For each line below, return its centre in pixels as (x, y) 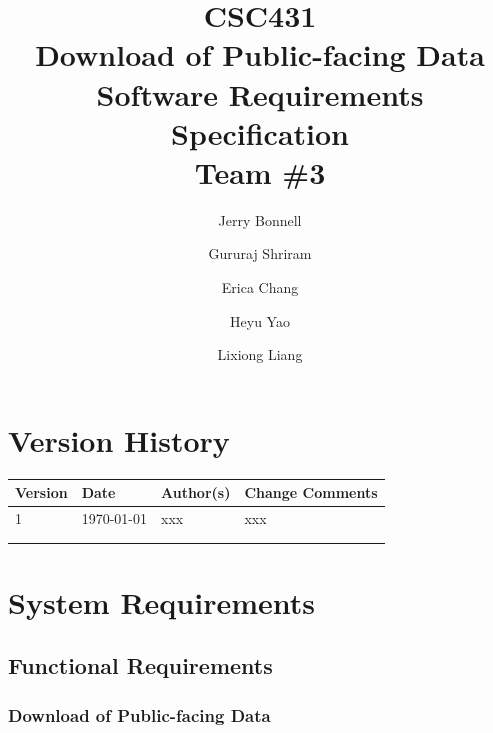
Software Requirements (260, 93)
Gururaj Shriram (260, 253)
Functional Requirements (140, 665)
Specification (260, 132)
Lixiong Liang (260, 354)
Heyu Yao (260, 320)
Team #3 (260, 171)
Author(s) (195, 492)
